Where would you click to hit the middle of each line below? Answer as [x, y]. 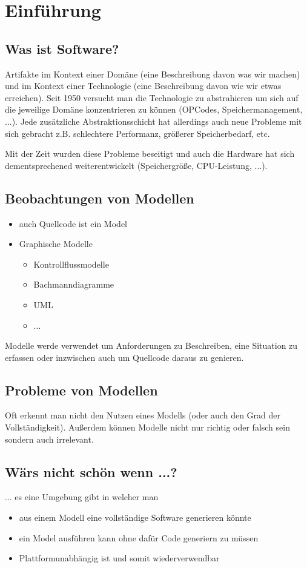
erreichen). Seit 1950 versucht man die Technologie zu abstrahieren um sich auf [152, 97]
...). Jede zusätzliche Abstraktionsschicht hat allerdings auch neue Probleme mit [153, 121]
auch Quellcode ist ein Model [73, 223]
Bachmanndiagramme [74, 284]
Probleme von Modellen [81, 390]
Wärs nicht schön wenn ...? [91, 471]
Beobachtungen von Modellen [100, 198]
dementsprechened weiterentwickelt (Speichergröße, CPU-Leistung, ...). [136, 165]
